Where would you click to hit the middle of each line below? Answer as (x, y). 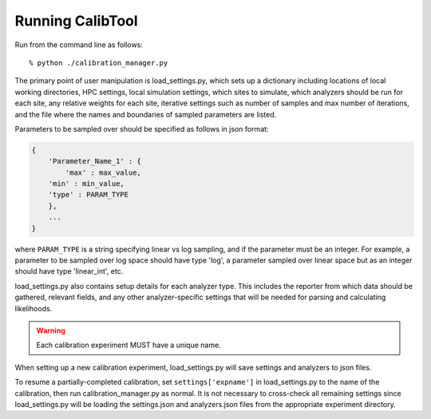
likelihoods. (34, 308)
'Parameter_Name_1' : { (95, 161)
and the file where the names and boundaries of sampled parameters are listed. (146, 114)
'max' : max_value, (103, 172)
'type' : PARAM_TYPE (89, 195)
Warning (51, 330)
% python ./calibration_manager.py (99, 63)
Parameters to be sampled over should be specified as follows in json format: (142, 128)
